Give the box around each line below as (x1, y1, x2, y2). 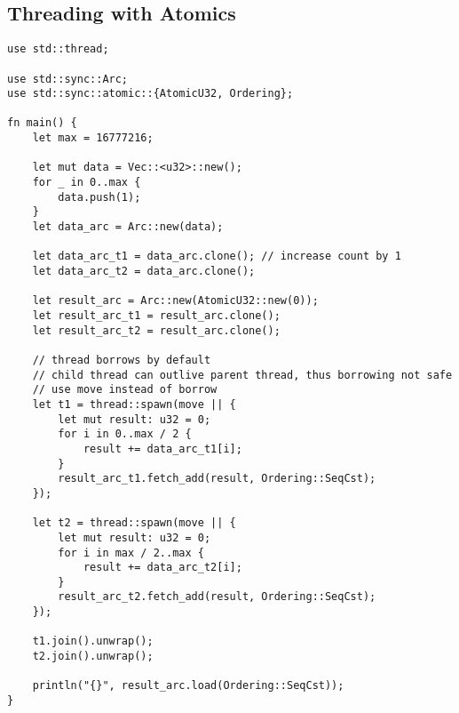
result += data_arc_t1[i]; (83, 442, 242, 455)
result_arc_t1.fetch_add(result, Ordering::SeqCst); (58, 472, 376, 485)
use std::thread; (7, 43, 109, 56)
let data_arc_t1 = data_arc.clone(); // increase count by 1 (32, 250, 401, 263)
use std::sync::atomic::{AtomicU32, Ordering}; (7, 87, 294, 100)
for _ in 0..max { (32, 176, 141, 189)
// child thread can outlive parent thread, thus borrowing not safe (32, 368, 453, 381)
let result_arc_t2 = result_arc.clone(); (32, 324, 281, 337)
